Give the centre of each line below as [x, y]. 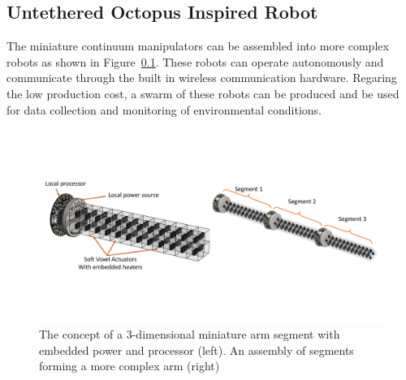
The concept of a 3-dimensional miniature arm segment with [190, 334]
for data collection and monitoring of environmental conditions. [164, 109]
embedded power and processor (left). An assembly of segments [197, 350]
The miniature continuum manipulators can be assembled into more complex [198, 46]
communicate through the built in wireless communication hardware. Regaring [202, 78]
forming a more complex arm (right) [130, 366]
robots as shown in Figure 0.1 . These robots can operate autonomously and [195, 61]
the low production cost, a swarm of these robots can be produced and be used [203, 93]
